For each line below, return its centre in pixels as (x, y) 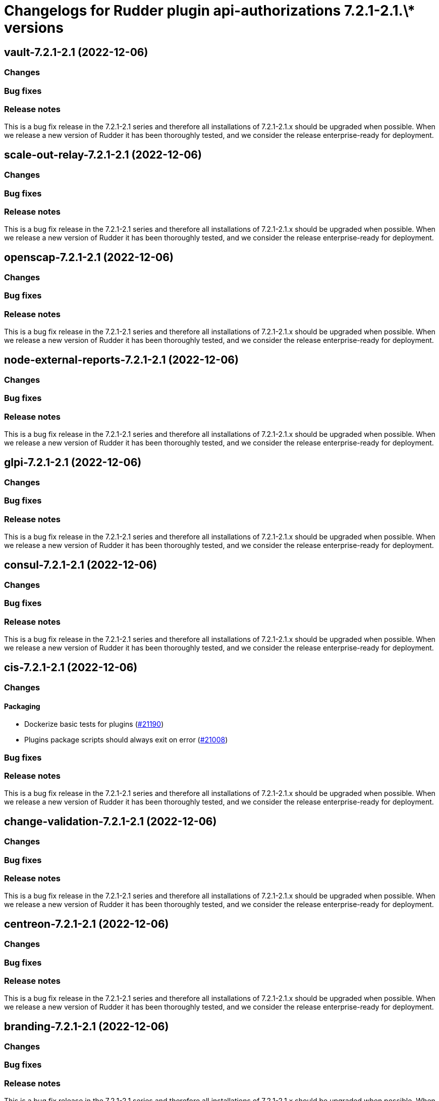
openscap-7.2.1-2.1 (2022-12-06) (89, 257)
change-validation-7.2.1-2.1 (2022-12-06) (111, 821)
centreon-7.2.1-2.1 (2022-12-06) (87, 924)
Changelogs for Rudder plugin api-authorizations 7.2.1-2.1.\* (210, 11)
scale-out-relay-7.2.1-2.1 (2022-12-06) (103, 155)
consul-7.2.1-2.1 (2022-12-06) (81, 565)
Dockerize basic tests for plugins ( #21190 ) (94, 724)
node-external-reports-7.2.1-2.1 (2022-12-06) (121, 360)
